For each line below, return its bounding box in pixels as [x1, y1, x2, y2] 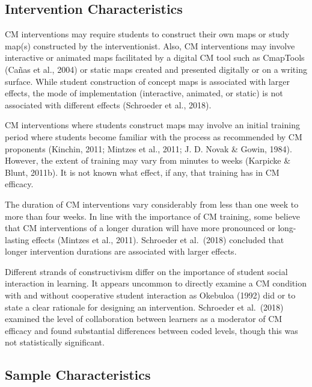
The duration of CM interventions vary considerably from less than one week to [5, 197, 299, 210]
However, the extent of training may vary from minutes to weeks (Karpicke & [5, 154, 291, 167]
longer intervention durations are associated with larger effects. [5, 245, 237, 258]
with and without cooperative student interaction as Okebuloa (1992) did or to [5, 289, 296, 302]
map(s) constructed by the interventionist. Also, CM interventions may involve [5, 39, 295, 52]
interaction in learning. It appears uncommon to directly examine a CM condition [5, 277, 307, 289]
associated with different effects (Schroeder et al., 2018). [5, 98, 212, 111]
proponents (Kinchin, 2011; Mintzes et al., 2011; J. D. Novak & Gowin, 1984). [5, 142, 292, 155]
